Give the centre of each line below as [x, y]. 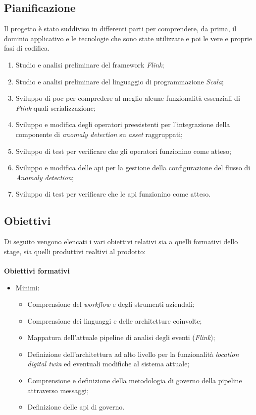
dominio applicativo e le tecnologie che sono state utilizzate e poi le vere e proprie [128, 38]
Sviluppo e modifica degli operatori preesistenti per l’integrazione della [123, 124]
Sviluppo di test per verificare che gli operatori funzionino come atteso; [123, 151]
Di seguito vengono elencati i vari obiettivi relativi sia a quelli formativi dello [121, 242]
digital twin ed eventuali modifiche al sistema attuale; [108, 364]
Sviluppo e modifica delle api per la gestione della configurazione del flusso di [133, 168]
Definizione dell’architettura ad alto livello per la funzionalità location [133, 354]
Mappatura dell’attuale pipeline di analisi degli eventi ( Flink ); [121, 337]
